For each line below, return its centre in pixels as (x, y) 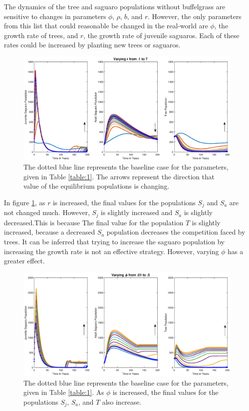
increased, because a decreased (50, 232)
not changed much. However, (47, 212)
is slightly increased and (137, 212)
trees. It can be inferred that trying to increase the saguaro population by (114, 242)
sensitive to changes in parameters (55, 16)
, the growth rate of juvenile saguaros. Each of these (161, 35)
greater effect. (24, 261)
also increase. (122, 401)
